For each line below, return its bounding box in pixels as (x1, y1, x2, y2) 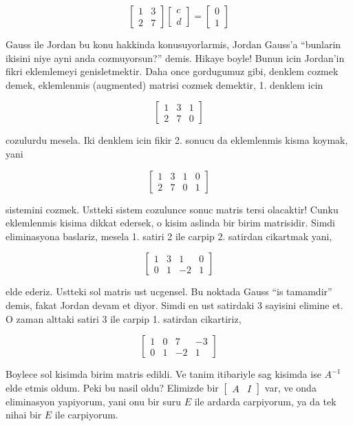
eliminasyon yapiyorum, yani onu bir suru (6, 394, 182, 408)
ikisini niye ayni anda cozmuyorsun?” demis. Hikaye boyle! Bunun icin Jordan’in (6, 50, 345, 65)
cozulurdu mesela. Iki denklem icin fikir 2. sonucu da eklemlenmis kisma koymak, (6, 133, 348, 147)
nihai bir (6, 407, 42, 422)
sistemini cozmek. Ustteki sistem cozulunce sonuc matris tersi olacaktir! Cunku (6, 202, 339, 216)
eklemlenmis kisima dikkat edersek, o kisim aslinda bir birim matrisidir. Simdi (6, 215, 336, 230)
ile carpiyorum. (54, 407, 118, 422)
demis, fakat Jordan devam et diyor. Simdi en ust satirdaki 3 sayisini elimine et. (6, 297, 343, 312)
